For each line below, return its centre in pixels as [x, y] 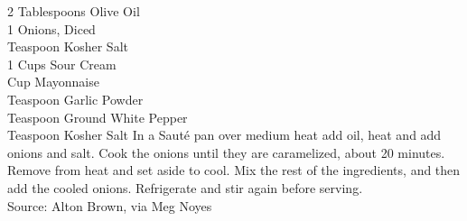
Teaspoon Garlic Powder [75, 99]
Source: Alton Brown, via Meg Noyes [110, 205]
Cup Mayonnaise [53, 82]
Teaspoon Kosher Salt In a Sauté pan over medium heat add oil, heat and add [224, 135]
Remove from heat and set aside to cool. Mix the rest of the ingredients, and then [234, 170]
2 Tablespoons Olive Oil [74, 11]
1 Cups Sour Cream [62, 64]
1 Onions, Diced [51, 28]
